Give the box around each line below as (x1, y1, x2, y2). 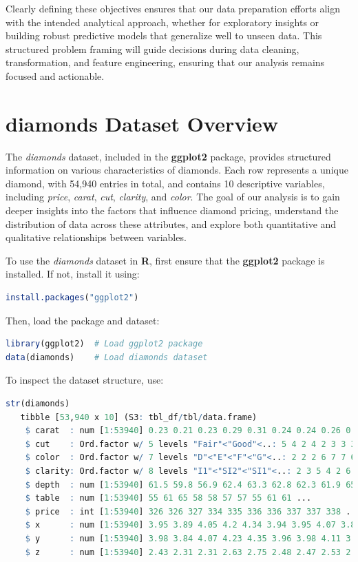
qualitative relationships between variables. (6, 230, 187, 244)
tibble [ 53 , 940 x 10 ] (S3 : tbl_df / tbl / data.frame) (20, 412, 257, 422)
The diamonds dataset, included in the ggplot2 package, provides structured (6, 149, 331, 163)
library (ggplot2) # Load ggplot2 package (6, 339, 203, 349)
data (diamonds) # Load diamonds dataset (6, 352, 208, 362)
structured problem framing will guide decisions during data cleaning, (6, 41, 299, 56)
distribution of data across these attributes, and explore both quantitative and (6, 216, 337, 231)
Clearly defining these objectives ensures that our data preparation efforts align (6, 1, 340, 15)
